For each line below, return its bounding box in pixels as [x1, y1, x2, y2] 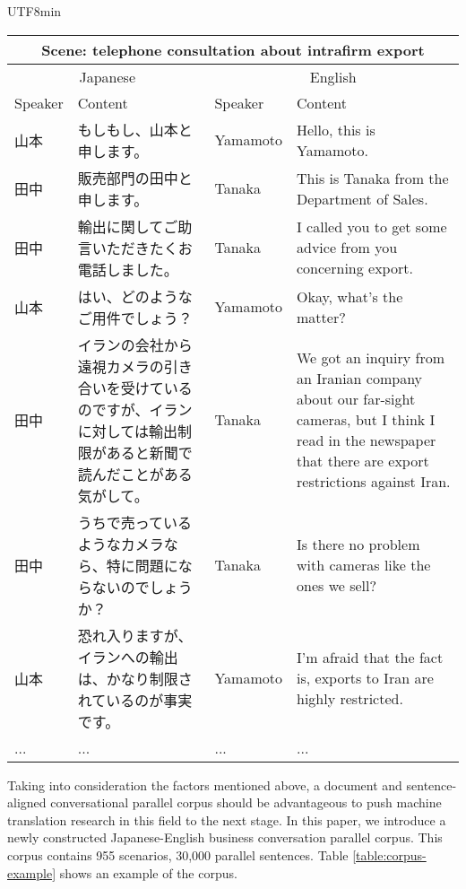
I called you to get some [297, 216, 447, 238]
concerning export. [297, 257, 413, 279]
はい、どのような [77, 285, 193, 307]
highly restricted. [297, 688, 403, 710]
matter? [297, 306, 346, 327]
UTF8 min [7, 2, 62, 20]
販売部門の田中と [77, 167, 193, 188]
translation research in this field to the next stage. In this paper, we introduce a [7, 810, 446, 829]
